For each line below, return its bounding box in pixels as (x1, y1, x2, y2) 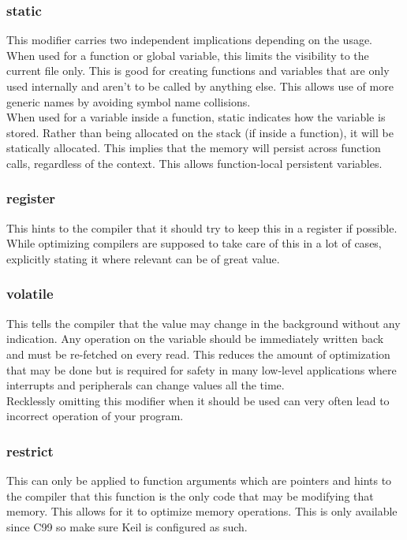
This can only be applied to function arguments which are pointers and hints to (6, 472, 392, 489)
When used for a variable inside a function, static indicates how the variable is (6, 109, 386, 125)
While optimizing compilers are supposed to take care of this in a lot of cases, (6, 235, 382, 251)
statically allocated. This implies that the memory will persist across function (6, 140, 381, 156)
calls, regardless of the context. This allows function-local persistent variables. (6, 155, 383, 171)
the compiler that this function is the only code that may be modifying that (6, 487, 374, 504)
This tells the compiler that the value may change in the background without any (6, 315, 401, 331)
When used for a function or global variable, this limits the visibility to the (6, 47, 369, 63)
